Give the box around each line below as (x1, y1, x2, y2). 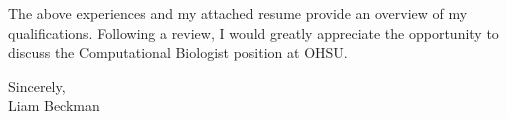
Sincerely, (8, 75, 66, 96)
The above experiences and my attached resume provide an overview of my (8, 3, 468, 23)
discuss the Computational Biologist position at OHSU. (8, 42, 348, 63)
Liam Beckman (8, 95, 100, 116)
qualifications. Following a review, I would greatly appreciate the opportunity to (8, 22, 499, 43)
